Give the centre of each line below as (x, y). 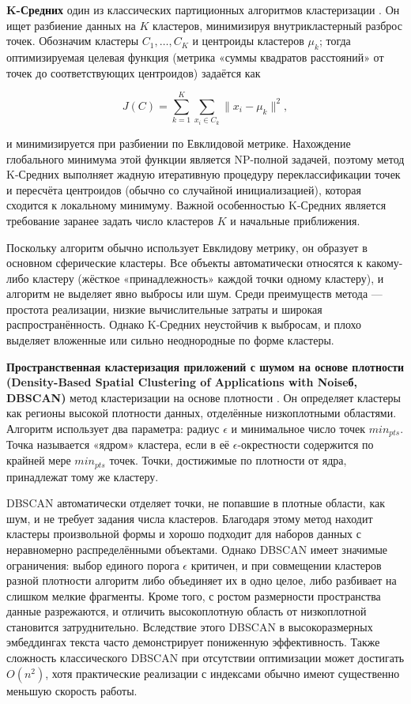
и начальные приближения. (295, 220)
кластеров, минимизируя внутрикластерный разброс (277, 25)
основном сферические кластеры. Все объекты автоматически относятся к (185, 263)
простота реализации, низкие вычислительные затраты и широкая (164, 309)
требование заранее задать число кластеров (110, 220)
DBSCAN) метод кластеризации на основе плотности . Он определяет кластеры (204, 397)
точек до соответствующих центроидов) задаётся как (134, 72)
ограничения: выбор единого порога (93, 565)
